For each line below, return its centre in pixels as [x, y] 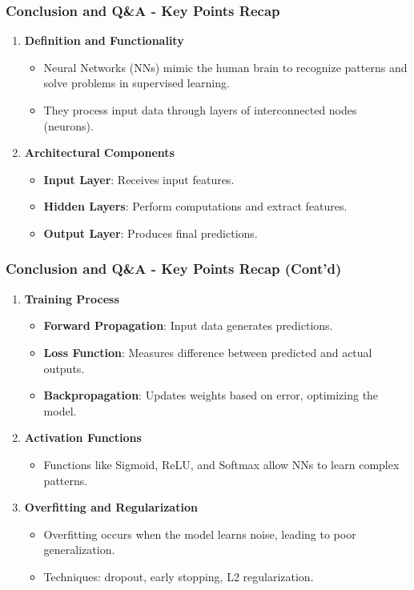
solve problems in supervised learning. [137, 83]
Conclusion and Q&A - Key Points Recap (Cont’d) [174, 269]
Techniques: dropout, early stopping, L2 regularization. [179, 576]
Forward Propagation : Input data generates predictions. [188, 325]
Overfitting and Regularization [111, 507]
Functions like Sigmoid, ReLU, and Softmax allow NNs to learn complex [221, 464]
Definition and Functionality [104, 40]
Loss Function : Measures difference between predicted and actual [208, 352]
